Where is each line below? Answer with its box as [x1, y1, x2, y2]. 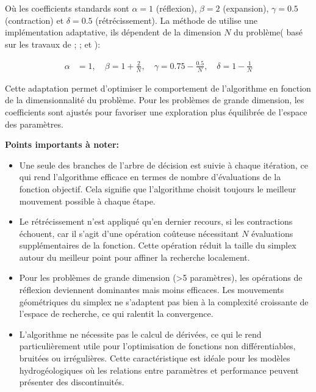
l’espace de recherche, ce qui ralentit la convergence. [19, 307, 214, 320]
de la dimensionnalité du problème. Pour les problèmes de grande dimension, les [5, 93, 304, 106]
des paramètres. [5, 117, 63, 130]
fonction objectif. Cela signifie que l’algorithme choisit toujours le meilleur [19, 182, 296, 195]
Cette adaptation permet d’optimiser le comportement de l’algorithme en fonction [5, 81, 311, 94]
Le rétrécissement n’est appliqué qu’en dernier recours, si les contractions [19, 215, 293, 228]
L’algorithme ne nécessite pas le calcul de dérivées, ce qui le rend [19, 327, 262, 340]
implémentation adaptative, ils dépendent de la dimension [5, 26, 221, 38]
